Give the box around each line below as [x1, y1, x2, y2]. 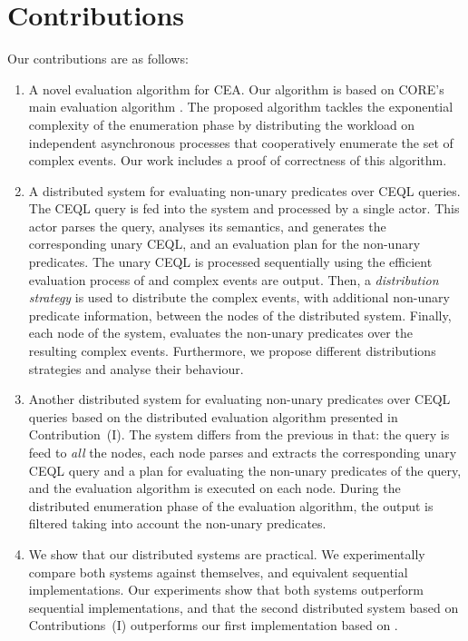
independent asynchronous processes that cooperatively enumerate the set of [28, 133, 453, 152]
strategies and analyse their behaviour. [28, 359, 244, 378]
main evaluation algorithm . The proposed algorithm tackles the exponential [28, 97, 453, 116]
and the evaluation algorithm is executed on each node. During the [28, 478, 401, 498]
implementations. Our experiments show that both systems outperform [28, 580, 424, 599]
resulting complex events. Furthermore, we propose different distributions [28, 341, 436, 360]
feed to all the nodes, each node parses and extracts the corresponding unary [28, 443, 457, 461]
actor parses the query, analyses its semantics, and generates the [28, 216, 386, 235]
